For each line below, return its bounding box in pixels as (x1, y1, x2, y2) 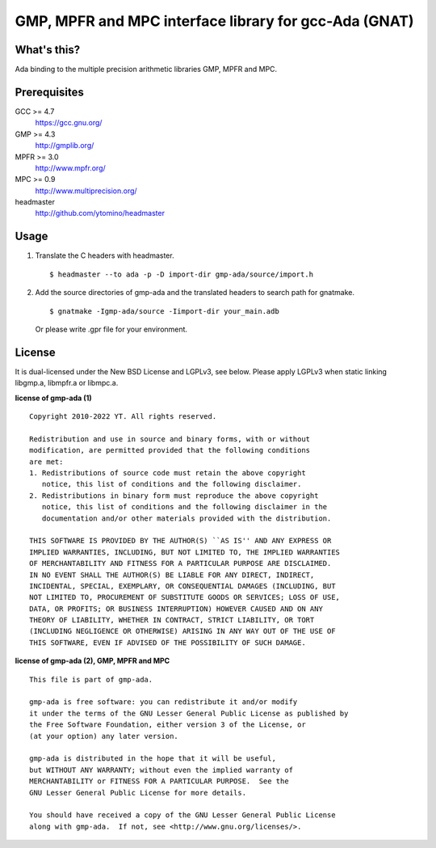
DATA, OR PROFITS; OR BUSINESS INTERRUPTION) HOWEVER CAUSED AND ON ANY (29, 604, 323, 614)
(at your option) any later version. (29, 732, 179, 740)
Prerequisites (15, 85, 84, 99)
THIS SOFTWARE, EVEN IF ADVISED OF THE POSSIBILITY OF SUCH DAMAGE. (29, 638, 306, 647)
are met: (29, 457, 64, 466)
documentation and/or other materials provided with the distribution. (41, 513, 332, 523)
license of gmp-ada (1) (15, 393, 92, 403)
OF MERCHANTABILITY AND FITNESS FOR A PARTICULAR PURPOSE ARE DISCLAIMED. (29, 559, 332, 568)
